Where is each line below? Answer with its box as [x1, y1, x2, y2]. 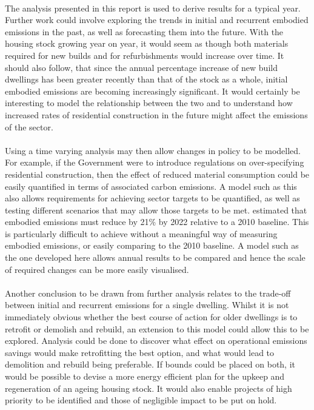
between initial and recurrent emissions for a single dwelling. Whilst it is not [5, 298, 289, 311]
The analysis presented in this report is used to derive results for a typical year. [5, 1, 301, 14]
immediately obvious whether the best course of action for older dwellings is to [5, 311, 298, 323]
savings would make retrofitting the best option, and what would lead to [5, 346, 275, 358]
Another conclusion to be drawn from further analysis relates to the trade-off [5, 286, 291, 299]
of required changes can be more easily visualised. [5, 263, 189, 275]
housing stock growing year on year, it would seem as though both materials [5, 37, 289, 50]
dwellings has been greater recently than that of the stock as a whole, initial [5, 73, 288, 86]
